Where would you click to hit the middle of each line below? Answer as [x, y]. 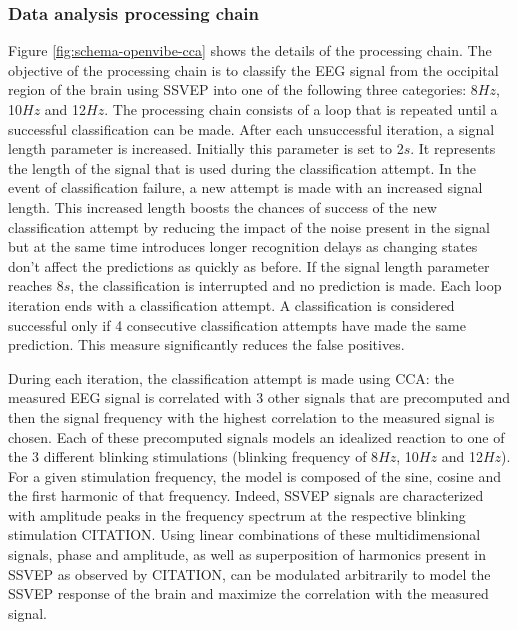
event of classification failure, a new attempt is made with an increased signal [245, 187]
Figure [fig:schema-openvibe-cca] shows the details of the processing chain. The [250, 50]
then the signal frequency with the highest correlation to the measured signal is [251, 416]
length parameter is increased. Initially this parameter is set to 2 [206, 148]
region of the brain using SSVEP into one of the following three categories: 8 [243, 89]
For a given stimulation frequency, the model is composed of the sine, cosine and [254, 475]
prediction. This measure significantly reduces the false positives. [206, 344]
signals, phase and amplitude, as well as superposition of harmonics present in [247, 554]
